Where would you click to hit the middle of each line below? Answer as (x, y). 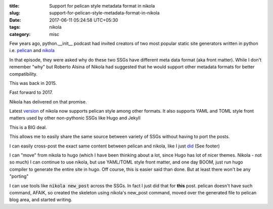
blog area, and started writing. (41, 200)
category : (20, 34)
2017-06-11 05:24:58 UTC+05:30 (84, 20)
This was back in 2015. (33, 83)
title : (14, 6)
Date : (15, 20)
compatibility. (24, 74)
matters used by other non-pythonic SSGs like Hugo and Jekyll (75, 118)
